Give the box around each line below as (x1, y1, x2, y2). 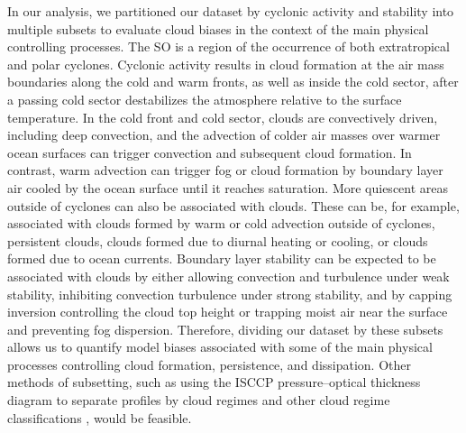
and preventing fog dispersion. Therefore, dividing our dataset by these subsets (7, 319, 443, 338)
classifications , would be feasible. (7, 408, 192, 427)
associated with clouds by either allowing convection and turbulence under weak (7, 266, 450, 285)
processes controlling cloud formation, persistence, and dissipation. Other (7, 355, 411, 373)
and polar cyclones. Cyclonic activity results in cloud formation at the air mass (7, 54, 444, 73)
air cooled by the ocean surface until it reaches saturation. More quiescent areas (7, 178, 449, 197)
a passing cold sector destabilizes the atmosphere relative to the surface (7, 89, 402, 108)
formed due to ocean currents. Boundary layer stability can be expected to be (7, 249, 436, 268)
